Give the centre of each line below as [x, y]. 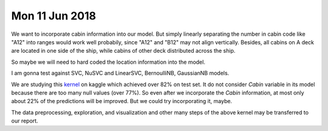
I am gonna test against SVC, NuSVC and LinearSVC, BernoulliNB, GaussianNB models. [120, 73]
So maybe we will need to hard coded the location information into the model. [108, 62]
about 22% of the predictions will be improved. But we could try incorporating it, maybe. [122, 101]
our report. [25, 121]
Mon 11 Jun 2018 [54, 16]
